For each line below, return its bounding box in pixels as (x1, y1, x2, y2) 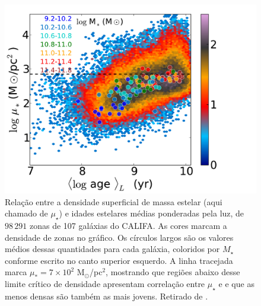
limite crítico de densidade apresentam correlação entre (5, 277, 205, 289)
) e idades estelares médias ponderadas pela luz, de (59, 207, 244, 219)
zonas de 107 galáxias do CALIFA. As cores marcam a (29, 219, 227, 231)
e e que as (218, 277, 254, 289)
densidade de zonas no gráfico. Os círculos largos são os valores (5, 231, 234, 243)
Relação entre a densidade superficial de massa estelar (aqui (5, 195, 222, 208)
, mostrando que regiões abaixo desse (106, 266, 240, 278)
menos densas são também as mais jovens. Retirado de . (5, 289, 208, 302)
